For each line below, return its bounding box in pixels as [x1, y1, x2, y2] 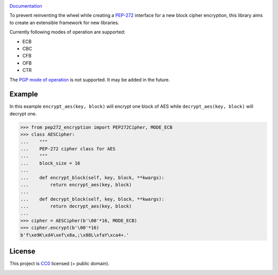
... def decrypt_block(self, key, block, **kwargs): [20, 196, 165, 202]
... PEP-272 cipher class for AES [20, 146, 116, 151]
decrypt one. [9, 110, 37, 116]
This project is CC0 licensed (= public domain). [9, 261, 110, 267]
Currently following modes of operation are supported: [9, 29, 126, 35]
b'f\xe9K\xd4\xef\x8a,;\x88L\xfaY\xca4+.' [20, 232, 129, 238]
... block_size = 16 [20, 160, 81, 166]
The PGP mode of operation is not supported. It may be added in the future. [9, 76, 170, 83]
